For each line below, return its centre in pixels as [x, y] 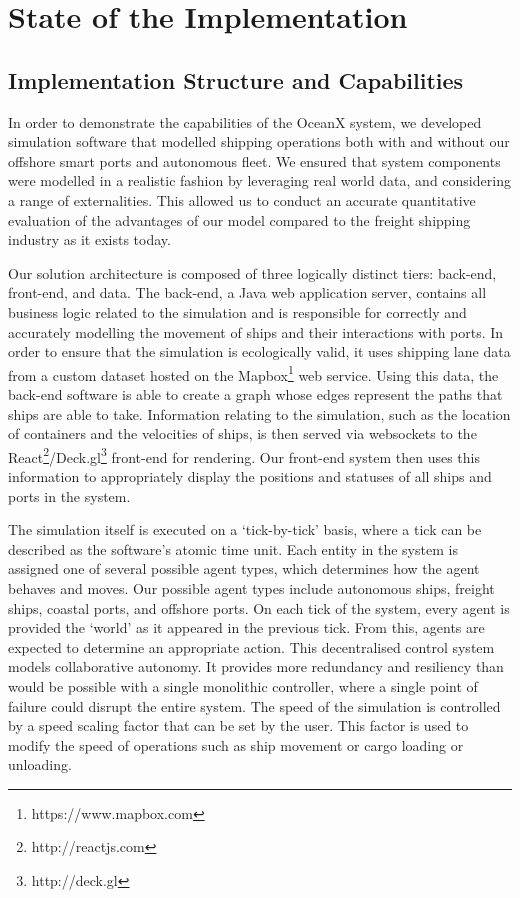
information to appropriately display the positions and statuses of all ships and [250, 475]
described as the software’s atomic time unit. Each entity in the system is [233, 548]
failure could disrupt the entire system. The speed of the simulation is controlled [254, 705]
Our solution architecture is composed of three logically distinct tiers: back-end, [252, 272]
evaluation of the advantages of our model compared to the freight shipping [239, 219]
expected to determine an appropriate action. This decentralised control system [251, 646]
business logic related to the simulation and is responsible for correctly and [237, 311]
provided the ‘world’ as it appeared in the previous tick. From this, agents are [246, 627]
